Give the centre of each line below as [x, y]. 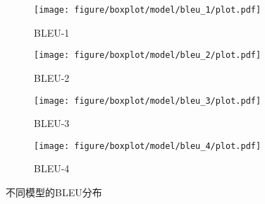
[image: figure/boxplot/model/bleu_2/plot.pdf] [148, 55]
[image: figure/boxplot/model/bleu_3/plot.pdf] [148, 101]
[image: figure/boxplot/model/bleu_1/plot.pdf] [148, 10]
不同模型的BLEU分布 [54, 192]
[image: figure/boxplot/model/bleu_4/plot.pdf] [148, 146]
